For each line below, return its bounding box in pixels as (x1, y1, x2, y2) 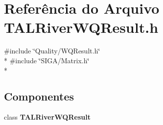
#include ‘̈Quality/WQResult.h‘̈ (4, 46, 100, 56)
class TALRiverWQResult (4, 112, 91, 122)
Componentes (4, 89, 74, 104)
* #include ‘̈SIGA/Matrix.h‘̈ (4, 55, 90, 65)
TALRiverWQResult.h (4, 17, 159, 37)
